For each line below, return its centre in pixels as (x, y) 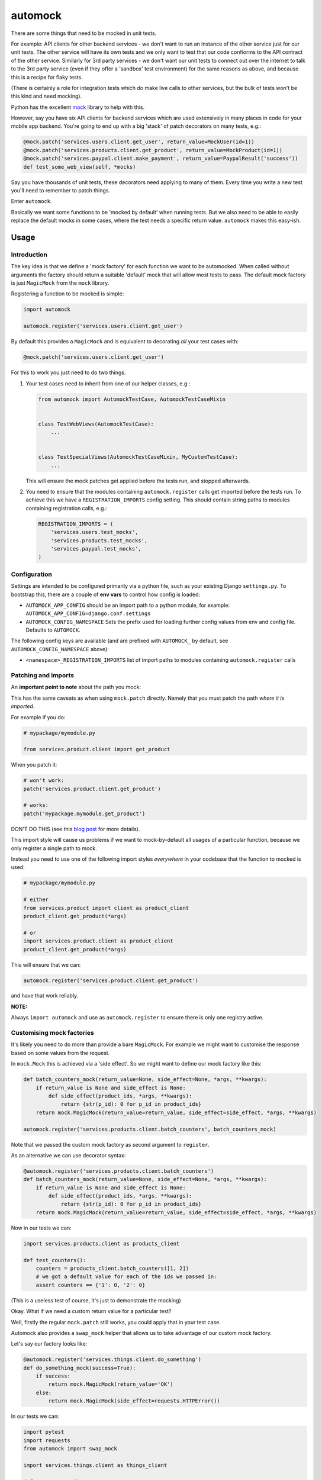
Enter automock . (31, 201)
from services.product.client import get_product (97, 749)
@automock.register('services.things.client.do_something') (112, 1360)
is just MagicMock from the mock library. (60, 283)
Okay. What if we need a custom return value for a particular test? (91, 1311)
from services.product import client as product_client (106, 908)
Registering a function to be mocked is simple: (67, 294)
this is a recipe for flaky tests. (47, 77)
